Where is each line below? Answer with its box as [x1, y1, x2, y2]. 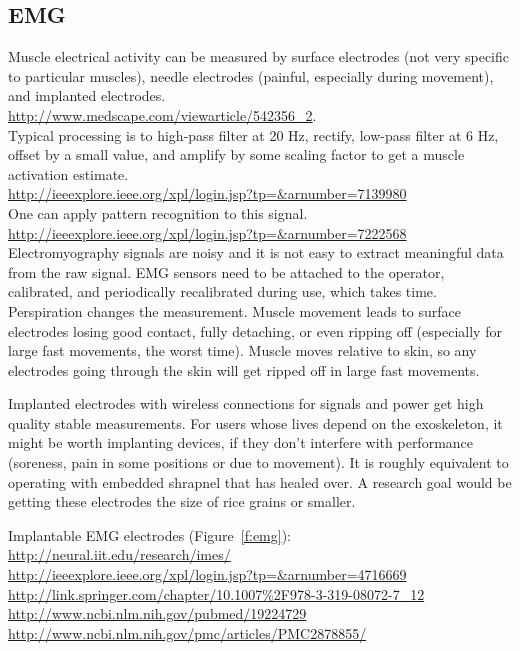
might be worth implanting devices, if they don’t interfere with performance [8, 432, 474, 453]
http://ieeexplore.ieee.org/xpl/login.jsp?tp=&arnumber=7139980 [8, 183, 407, 204]
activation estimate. [8, 163, 129, 184]
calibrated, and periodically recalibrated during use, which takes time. [8, 281, 437, 302]
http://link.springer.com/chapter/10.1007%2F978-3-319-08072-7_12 [8, 583, 425, 604]
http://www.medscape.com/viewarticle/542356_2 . [8, 104, 317, 125]
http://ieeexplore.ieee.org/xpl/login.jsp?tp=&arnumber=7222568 [8, 222, 407, 243]
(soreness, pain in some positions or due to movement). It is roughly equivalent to [8, 452, 509, 473]
